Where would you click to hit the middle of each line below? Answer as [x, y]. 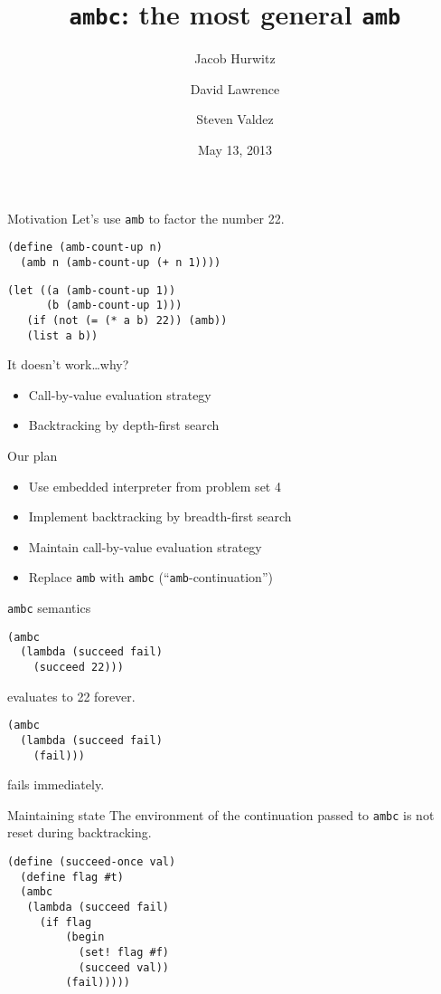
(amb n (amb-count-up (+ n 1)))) [121, 262]
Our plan [33, 455]
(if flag [66, 922]
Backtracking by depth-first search [124, 425]
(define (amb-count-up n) [85, 248]
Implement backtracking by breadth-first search [160, 516]
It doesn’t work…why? [68, 364]
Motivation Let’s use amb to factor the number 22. [146, 218]
